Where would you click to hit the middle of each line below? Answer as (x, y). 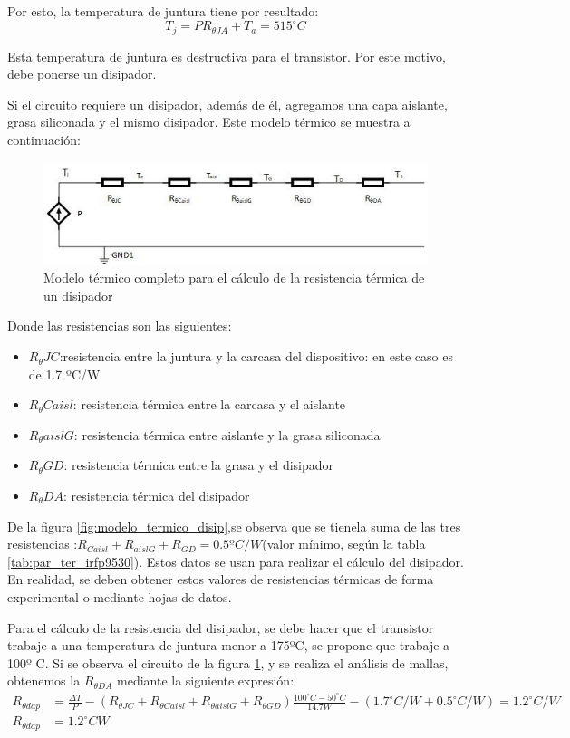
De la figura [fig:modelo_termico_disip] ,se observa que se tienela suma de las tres (234, 526)
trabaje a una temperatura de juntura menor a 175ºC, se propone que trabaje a (229, 645)
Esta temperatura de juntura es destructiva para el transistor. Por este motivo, (227, 56)
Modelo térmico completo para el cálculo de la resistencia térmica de (234, 278)
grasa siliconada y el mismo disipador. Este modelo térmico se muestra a (209, 122)
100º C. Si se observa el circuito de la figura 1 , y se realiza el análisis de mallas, (228, 662)
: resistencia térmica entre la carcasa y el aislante (209, 404)
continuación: (44, 139)
